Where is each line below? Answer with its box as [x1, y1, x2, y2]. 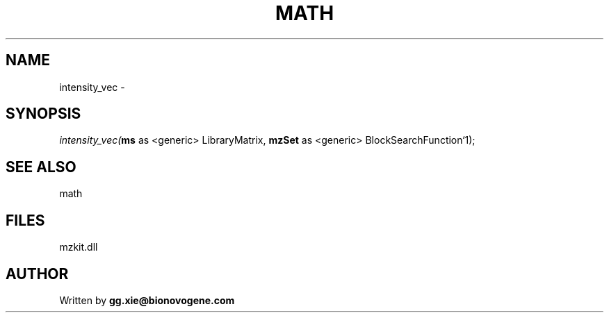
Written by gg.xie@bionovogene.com [59, 294, 235, 306]
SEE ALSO [6, 158, 76, 176]
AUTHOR [6, 265, 69, 283]
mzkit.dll [59, 241, 98, 253]
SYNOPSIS [6, 105, 81, 123]
